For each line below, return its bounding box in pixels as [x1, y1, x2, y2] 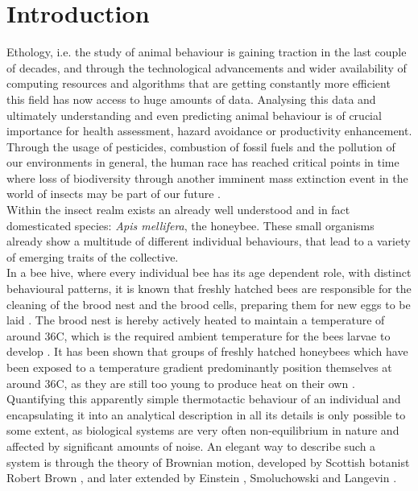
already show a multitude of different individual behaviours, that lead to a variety [6, 233, 411, 250]
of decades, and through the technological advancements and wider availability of [6, 59, 407, 76]
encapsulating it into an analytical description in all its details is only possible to [6, 406, 406, 423]
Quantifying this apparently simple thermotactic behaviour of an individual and [6, 390, 401, 407]
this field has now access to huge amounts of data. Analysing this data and [6, 90, 376, 107]
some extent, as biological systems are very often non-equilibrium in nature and [6, 422, 399, 439]
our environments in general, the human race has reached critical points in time [6, 154, 399, 171]
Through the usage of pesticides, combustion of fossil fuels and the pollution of [6, 138, 395, 155]
